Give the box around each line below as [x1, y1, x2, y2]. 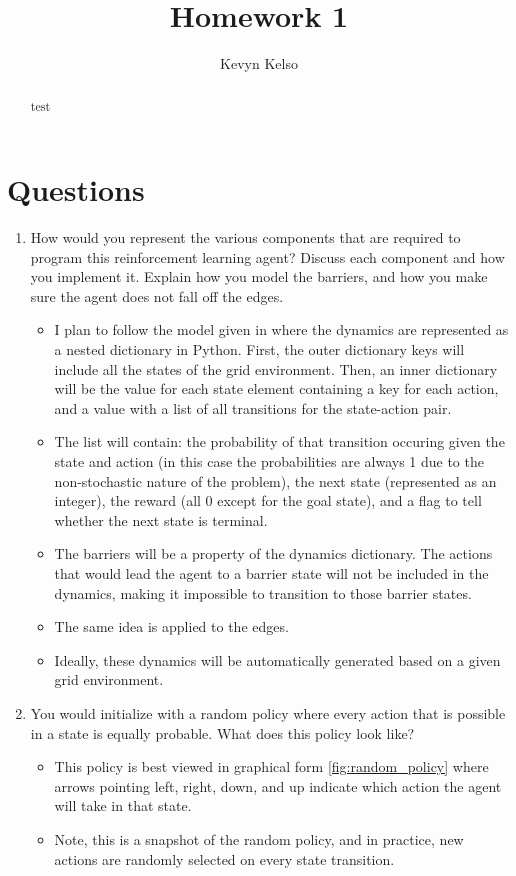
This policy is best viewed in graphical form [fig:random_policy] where [54, 756, 489, 777]
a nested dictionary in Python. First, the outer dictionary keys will [54, 339, 465, 360]
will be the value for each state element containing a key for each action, [54, 378, 499, 399]
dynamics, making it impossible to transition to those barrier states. [54, 582, 472, 603]
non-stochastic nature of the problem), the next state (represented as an [54, 470, 497, 491]
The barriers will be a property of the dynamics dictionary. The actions [54, 543, 493, 564]
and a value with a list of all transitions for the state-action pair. [54, 397, 452, 418]
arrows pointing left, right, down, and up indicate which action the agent [54, 775, 502, 796]
